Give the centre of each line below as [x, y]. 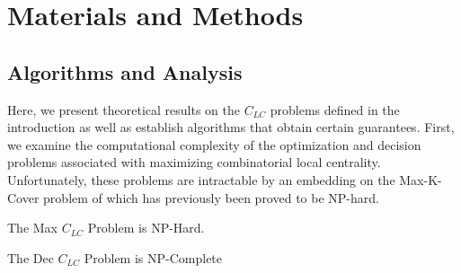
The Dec [31, 257]
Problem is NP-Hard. [146, 228]
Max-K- [421, 179]
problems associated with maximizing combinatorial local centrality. [194, 162]
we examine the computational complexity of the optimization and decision [214, 144]
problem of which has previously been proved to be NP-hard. [211, 197]
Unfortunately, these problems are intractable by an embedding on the [201, 179]
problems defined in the [335, 109]
